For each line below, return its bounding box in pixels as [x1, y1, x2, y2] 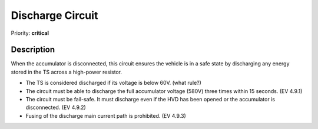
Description [11, 45, 55, 55]
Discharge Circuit [11, 9, 98, 22]
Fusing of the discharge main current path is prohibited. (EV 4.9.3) [25, 112, 187, 119]
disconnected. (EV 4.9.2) [25, 104, 87, 111]
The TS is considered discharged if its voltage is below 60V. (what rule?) [25, 80, 201, 87]
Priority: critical [11, 29, 49, 37]
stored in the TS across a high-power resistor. [11, 68, 122, 75]
